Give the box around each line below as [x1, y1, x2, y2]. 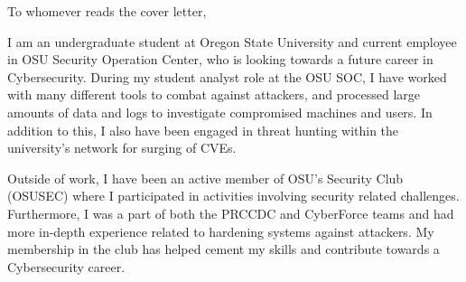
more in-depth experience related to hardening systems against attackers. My [7, 221, 434, 240]
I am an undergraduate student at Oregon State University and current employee [7, 32, 457, 51]
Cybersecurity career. [7, 257, 126, 276]
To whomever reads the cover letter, [7, 2, 207, 20]
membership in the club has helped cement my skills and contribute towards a [7, 240, 440, 258]
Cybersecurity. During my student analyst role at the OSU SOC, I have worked [7, 67, 447, 86]
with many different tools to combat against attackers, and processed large [7, 85, 421, 104]
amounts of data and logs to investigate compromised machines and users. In [7, 102, 433, 121]
